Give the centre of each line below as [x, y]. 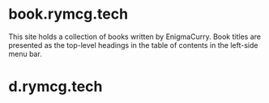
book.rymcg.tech [68, 14]
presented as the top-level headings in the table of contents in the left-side [133, 45]
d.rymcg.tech [56, 87]
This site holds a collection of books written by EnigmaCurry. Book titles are [135, 36]
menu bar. [25, 54]
